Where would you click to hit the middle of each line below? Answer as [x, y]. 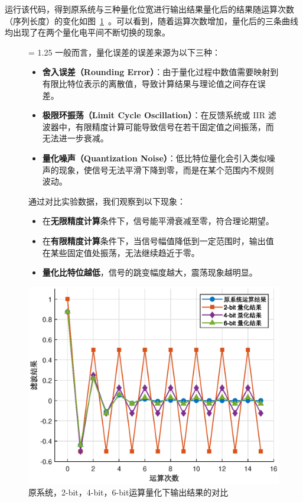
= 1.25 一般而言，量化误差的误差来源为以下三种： [125, 52]
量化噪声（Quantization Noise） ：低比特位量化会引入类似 [154, 158]
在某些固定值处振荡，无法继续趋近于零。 [121, 252]
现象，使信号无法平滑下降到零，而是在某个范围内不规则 [166, 169]
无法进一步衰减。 [75, 138]
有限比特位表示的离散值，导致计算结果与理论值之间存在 [150, 83]
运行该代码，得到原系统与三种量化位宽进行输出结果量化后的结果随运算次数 [149, 9]
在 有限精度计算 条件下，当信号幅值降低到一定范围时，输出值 [158, 240]
